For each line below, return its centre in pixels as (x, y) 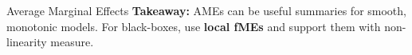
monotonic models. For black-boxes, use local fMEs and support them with (194, 26)
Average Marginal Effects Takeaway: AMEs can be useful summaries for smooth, (206, 10)
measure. (72, 42)
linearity (27, 42)
